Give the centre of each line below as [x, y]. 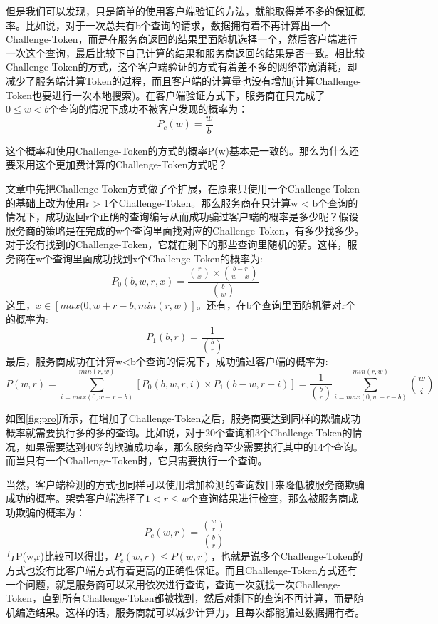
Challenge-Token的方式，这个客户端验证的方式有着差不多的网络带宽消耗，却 [182, 67]
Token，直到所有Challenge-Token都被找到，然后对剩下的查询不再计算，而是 [180, 598]
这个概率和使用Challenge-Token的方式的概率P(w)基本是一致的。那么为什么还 [183, 150]
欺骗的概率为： [50, 512]
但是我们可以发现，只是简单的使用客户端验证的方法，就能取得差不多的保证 [180, 11]
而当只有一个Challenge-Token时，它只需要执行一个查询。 [137, 460]
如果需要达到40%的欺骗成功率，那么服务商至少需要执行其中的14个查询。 [194, 446]
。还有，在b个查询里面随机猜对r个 [276, 305]
